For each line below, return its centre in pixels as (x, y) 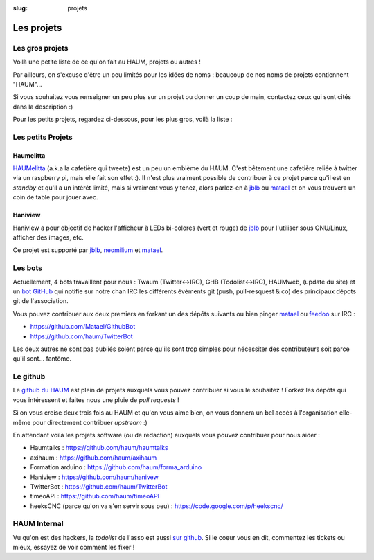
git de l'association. (41, 301)
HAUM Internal (38, 524)
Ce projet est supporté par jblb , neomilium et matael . (88, 250)
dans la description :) (43, 107)
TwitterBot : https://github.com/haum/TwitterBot (99, 486)
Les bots (28, 268)
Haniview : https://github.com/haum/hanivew (94, 477)
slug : (20, 8)
